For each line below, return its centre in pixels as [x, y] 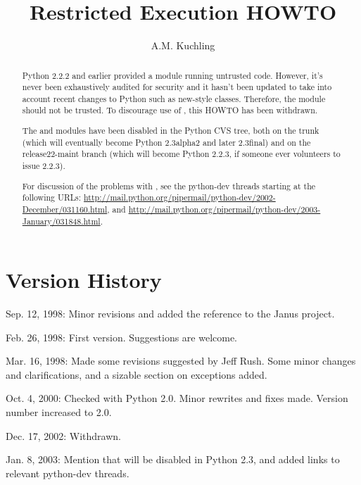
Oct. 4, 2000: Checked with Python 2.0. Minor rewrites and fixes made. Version [177, 398]
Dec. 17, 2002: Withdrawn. [63, 435]
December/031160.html [65, 209]
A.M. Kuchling [183, 45]
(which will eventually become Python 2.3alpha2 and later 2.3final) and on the [166, 142]
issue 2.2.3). [44, 165]
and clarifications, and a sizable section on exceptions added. [137, 374]
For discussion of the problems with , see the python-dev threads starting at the [169, 185]
